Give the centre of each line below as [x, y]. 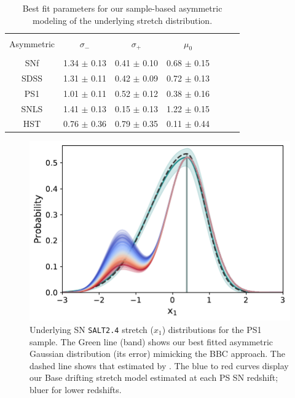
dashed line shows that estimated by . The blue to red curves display [159, 365]
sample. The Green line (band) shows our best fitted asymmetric [151, 341]
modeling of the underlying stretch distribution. [123, 20]
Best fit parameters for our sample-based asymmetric [122, 8]
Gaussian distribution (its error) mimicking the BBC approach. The [157, 354]
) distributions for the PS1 [212, 329]
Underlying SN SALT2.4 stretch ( [92, 329]
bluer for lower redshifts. [76, 389]
